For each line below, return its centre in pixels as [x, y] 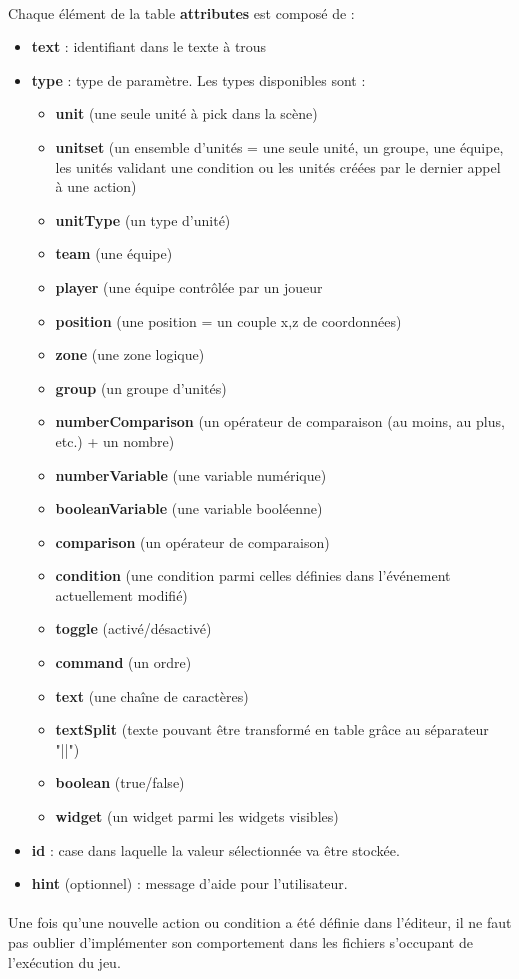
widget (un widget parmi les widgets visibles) [197, 816]
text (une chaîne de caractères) [152, 695]
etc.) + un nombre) [115, 440]
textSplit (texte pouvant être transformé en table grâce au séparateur [272, 729]
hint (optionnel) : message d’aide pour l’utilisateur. [189, 883]
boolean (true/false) [120, 782]
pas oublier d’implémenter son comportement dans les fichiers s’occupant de [240, 942]
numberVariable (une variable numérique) [191, 474]
